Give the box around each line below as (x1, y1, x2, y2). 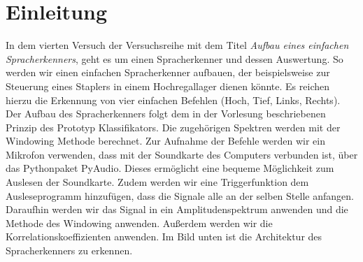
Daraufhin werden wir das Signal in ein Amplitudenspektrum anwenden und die (6, 202, 348, 217)
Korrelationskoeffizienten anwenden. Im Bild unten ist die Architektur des (6, 229, 322, 244)
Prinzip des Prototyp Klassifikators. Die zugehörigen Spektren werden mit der (6, 119, 341, 134)
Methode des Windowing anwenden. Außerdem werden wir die (6, 215, 273, 230)
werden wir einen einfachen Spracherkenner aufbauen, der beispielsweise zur (6, 65, 330, 80)
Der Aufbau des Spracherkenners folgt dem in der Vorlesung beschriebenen (6, 106, 326, 121)
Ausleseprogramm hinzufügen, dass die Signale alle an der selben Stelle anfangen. (6, 188, 354, 203)
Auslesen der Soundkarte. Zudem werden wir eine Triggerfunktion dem (6, 175, 309, 189)
